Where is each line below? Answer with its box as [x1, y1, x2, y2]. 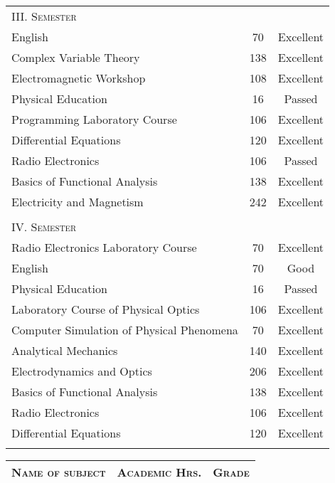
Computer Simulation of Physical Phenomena [11, 322, 238, 338]
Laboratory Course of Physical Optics [11, 301, 200, 317]
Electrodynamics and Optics [11, 363, 152, 379]
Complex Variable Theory [11, 49, 140, 65]
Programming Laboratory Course [11, 111, 177, 127]
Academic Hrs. [117, 464, 202, 480]
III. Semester [11, 8, 77, 24]
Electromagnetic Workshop [11, 70, 146, 86]
